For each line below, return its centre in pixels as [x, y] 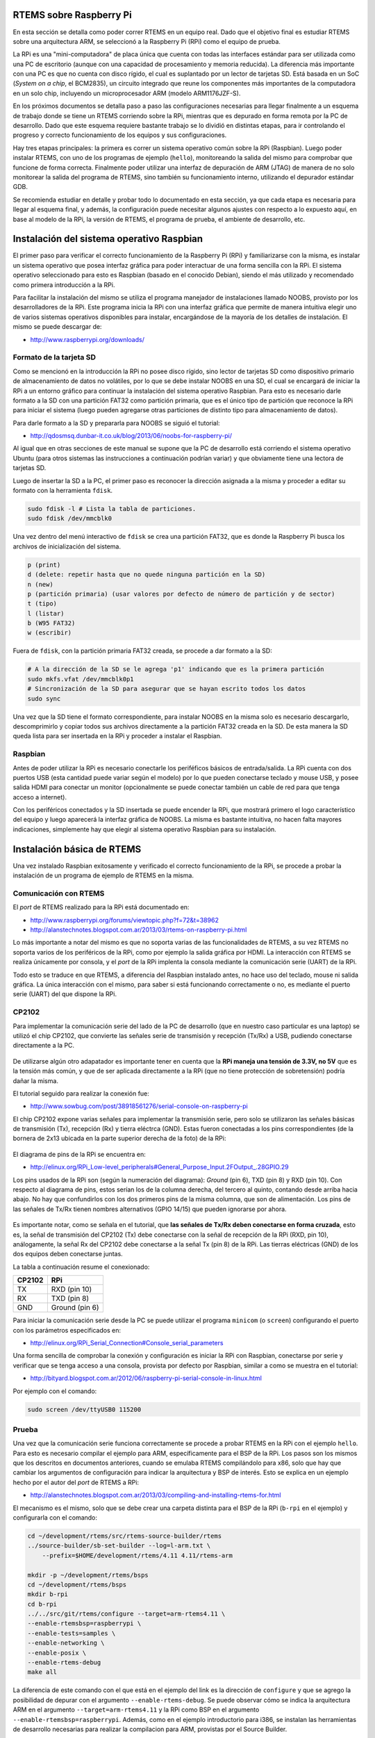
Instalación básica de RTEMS [77, 849]
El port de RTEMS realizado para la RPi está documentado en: [101, 907]
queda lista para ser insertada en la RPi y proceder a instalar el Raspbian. [117, 736]
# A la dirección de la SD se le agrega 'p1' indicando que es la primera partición [176, 669]
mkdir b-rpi [48, 1594]
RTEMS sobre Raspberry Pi [72, 15]
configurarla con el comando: [55, 1517]
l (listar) [46, 613]
